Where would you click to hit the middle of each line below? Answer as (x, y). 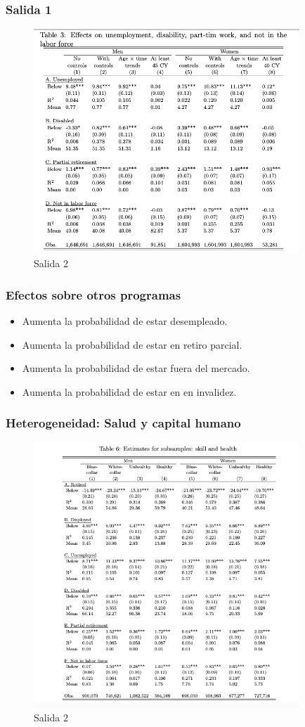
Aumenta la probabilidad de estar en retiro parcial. (132, 344)
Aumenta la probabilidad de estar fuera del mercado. (136, 368)
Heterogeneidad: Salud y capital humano (123, 423)
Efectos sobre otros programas (93, 294)
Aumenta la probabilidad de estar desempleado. (125, 320)
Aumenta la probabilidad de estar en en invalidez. (129, 391)
